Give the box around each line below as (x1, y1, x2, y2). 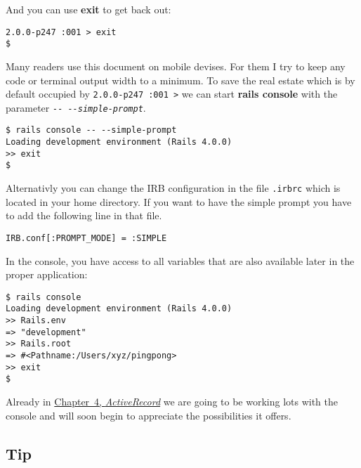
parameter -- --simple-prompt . (6, 100, 146, 115)
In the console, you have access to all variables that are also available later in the (6, 253, 355, 268)
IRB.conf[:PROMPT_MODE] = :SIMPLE (6, 233, 167, 243)
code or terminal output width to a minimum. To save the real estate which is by (6, 72, 355, 87)
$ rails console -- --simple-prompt (6, 125, 177, 136)
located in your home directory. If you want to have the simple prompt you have (6, 194, 352, 209)
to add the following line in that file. (6, 208, 162, 223)
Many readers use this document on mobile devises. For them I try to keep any (6, 58, 346, 73)
